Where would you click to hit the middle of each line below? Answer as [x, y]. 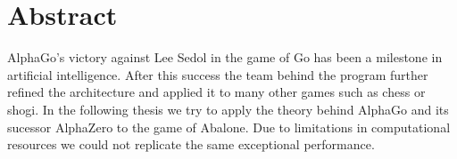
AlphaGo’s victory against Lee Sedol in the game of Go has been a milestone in [225, 57]
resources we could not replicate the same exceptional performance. [191, 144]
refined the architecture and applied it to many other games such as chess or [216, 92]
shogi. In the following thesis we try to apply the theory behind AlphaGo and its [228, 109]
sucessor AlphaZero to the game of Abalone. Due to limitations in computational [229, 127]
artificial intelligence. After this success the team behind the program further [218, 74]
